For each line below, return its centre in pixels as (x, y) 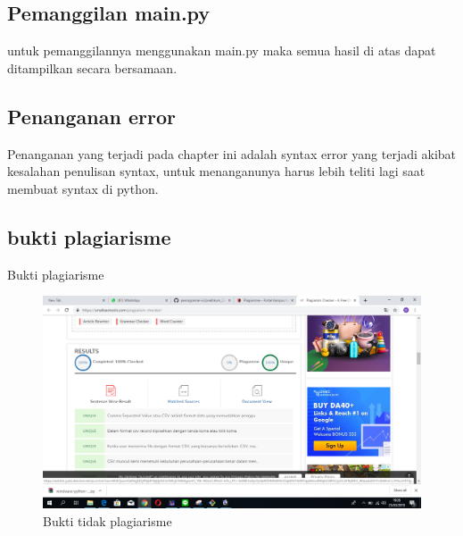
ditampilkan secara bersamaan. (92, 67)
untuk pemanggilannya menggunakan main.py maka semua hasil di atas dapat (222, 50)
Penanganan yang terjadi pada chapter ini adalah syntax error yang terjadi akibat (232, 153)
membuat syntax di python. (83, 188)
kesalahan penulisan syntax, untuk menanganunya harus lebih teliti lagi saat (216, 171)
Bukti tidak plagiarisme (107, 520)
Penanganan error (91, 116)
